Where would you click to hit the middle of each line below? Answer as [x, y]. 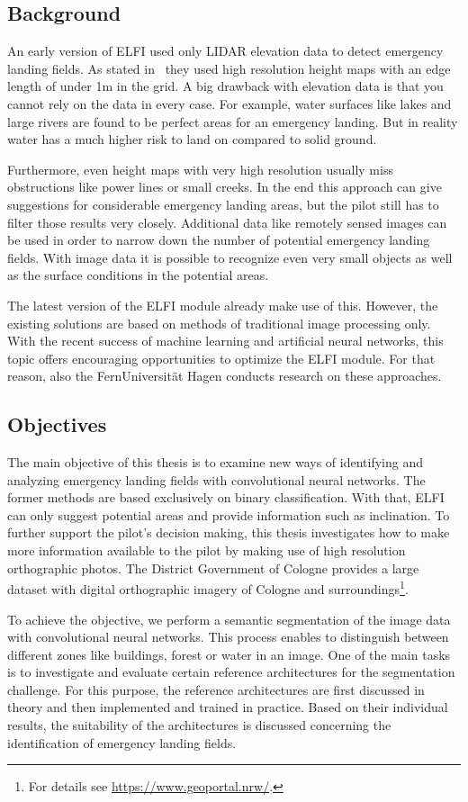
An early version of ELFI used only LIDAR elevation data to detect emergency [225, 51]
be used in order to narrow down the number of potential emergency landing [219, 240]
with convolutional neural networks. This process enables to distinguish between [228, 637]
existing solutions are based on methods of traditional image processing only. [219, 323]
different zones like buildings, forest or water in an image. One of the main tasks [229, 654]
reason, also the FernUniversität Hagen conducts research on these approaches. [225, 376]
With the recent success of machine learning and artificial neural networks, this [225, 341]
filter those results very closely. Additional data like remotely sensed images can [227, 222]
